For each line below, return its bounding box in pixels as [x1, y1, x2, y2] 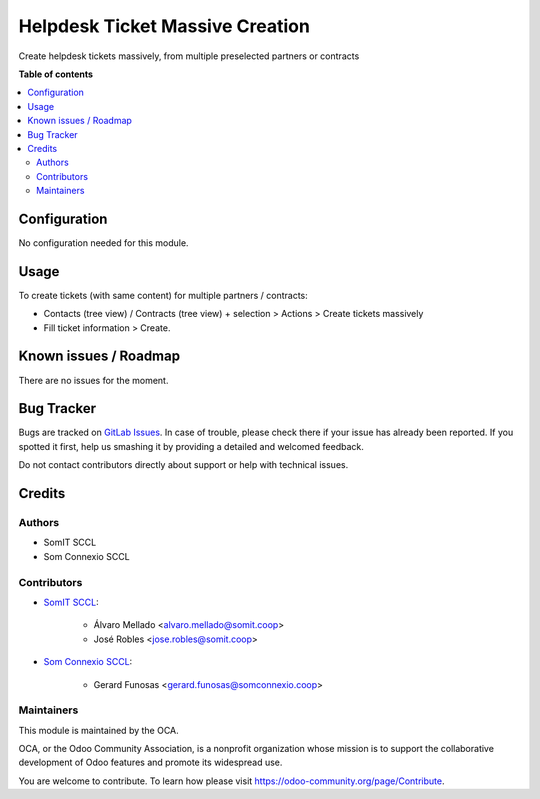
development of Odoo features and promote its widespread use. [18, 756, 283, 769]
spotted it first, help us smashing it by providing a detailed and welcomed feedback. [18, 440, 364, 452]
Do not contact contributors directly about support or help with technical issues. [18, 459, 349, 471]
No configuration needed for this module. [18, 236, 189, 249]
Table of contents [18, 68, 94, 80]
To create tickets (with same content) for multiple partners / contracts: [18, 289, 309, 301]
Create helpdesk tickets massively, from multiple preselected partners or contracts [18, 50, 360, 62]
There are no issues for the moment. [18, 374, 169, 386]
